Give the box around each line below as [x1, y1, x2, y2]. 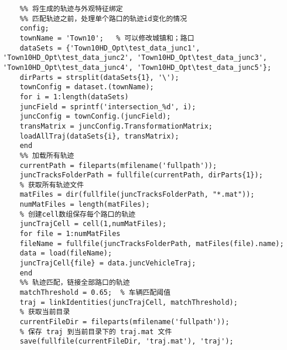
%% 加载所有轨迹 [19, 151, 74, 160]
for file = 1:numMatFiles [19, 230, 121, 238]
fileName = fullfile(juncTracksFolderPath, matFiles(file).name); [19, 239, 284, 248]
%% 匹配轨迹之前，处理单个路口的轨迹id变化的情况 [19, 14, 187, 23]
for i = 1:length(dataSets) [19, 92, 129, 101]
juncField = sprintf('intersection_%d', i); [19, 102, 196, 111]
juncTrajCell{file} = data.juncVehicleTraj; [19, 259, 196, 268]
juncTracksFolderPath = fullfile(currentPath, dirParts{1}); [19, 171, 263, 180]
